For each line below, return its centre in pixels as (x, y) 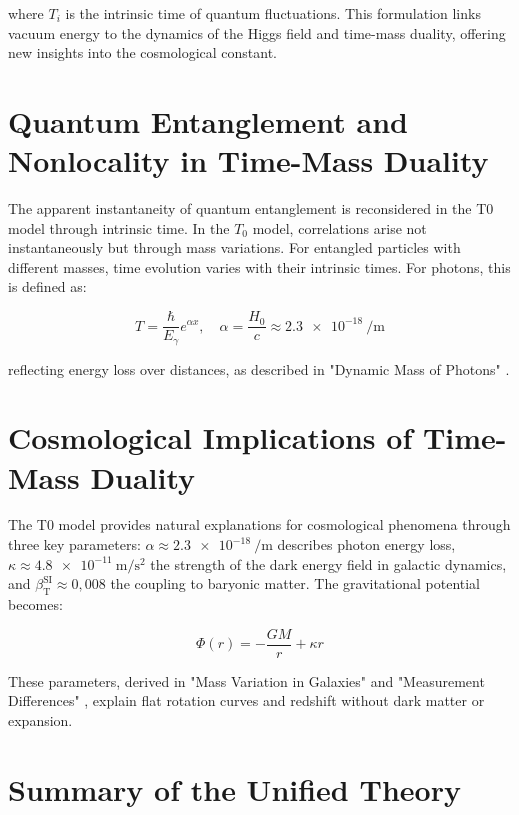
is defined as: (47, 286)
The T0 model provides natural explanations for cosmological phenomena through (259, 524)
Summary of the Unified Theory (234, 788)
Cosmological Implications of (210, 437)
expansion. (40, 719)
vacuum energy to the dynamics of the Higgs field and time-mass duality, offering (257, 32)
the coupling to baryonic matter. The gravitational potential (295, 583)
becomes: (35, 604)
